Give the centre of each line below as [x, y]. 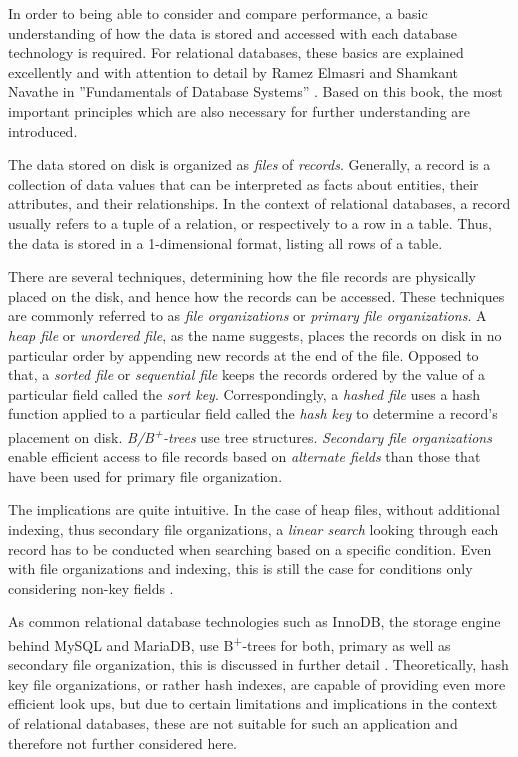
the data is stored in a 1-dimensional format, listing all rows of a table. [225, 242]
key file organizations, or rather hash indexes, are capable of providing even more [257, 683]
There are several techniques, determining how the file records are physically [242, 276]
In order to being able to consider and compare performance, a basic [218, 13]
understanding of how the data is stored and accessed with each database [232, 32]
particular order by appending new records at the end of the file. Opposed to [243, 354]
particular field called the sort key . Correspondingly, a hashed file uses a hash [244, 393]
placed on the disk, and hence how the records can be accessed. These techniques [256, 295]
